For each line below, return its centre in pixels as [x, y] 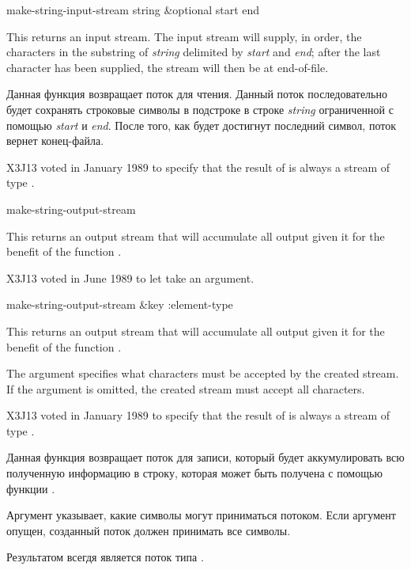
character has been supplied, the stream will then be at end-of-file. [168, 67]
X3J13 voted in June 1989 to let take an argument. [130, 277]
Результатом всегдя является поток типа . [105, 557]
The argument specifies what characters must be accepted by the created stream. [203, 373]
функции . [31, 488]
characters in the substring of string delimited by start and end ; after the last [194, 52]
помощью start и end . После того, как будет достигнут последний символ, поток [201, 125]
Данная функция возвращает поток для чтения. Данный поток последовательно [197, 94]
